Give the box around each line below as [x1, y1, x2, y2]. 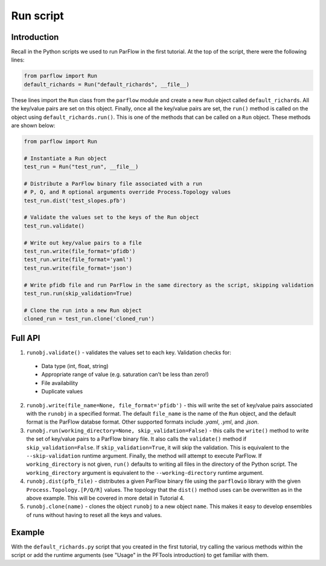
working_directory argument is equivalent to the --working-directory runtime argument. [26, 469, 264, 476]
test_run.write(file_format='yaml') [24, 256, 133, 263]
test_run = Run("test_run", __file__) [24, 164, 139, 170]
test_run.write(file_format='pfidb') [24, 248, 136, 255]
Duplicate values [41, 388, 83, 395]
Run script [11, 9, 65, 22]
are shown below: [11, 121, 56, 129]
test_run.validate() [24, 222, 85, 229]
